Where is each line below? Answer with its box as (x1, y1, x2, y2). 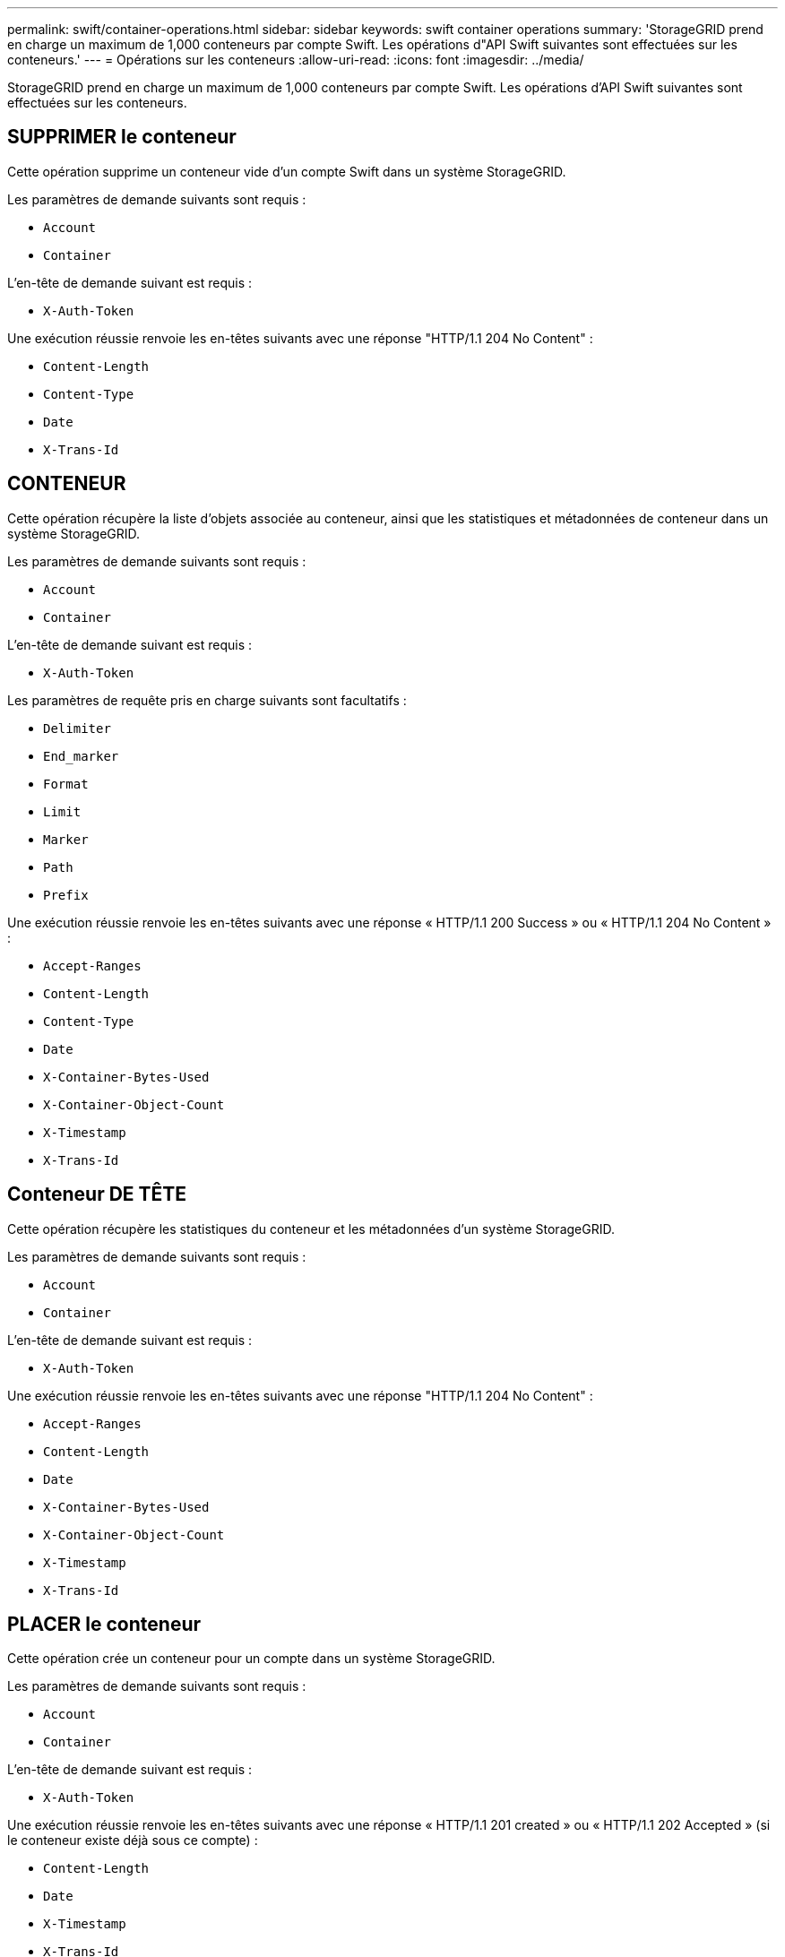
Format (43, 776, 89, 791)
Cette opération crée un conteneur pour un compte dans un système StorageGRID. (7, 1651, 496, 1667)
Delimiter (43, 720, 111, 736)
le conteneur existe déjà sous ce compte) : (7, 1832, 258, 1849)
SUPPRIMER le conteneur (7, 125, 237, 149)
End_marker (43, 748, 119, 763)
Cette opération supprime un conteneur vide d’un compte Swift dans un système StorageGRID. (7, 163, 566, 179)
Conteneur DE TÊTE (7, 1183, 187, 1206)
